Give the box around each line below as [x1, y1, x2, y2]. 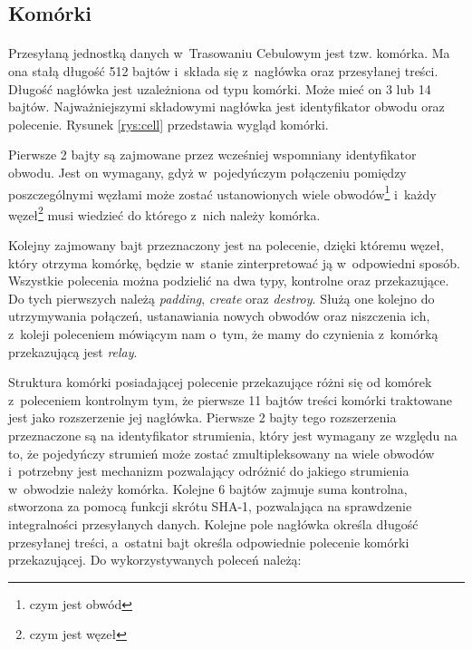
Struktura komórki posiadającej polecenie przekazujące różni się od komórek [8, 373, 432, 392]
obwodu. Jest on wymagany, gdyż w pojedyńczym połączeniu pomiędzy [8, 162, 407, 181]
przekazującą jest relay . [8, 342, 138, 361]
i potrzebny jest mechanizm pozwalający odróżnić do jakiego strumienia [8, 461, 409, 480]
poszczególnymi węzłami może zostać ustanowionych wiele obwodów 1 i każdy [8, 181, 437, 203]
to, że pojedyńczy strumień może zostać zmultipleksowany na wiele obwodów [8, 443, 435, 462]
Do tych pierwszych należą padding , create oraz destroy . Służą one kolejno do [8, 288, 435, 307]
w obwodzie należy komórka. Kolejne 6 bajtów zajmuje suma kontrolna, [8, 479, 408, 498]
